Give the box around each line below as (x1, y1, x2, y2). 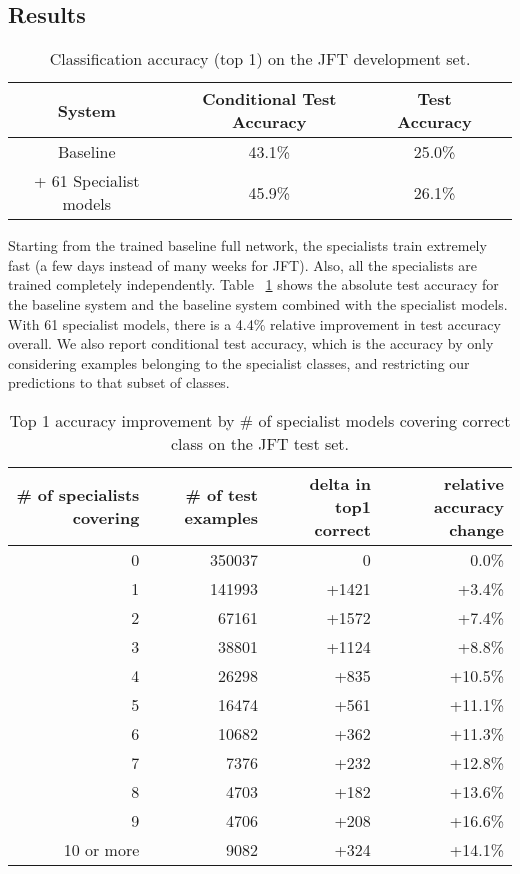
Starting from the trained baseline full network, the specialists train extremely (8, 235, 487, 256)
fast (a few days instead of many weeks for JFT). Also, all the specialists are (8, 254, 477, 275)
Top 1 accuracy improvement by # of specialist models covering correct (9, 408, 511, 432)
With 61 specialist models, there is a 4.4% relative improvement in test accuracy (8, 313, 501, 334)
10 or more (63, 837, 140, 861)
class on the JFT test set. (170, 431, 350, 455)
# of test (185, 483, 258, 507)
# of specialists (16, 483, 140, 507)
